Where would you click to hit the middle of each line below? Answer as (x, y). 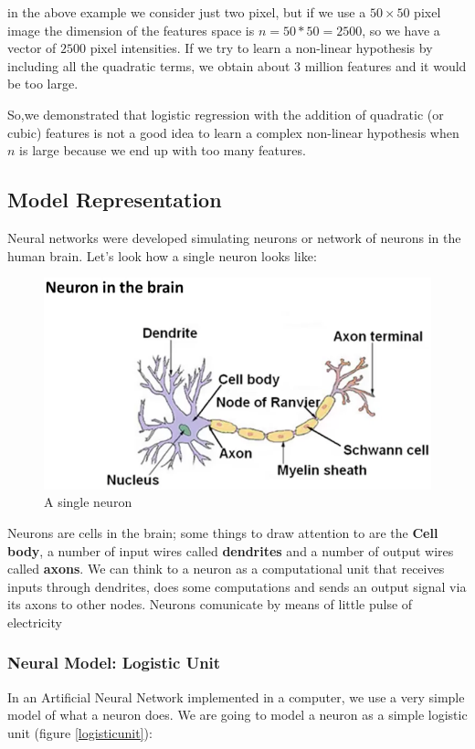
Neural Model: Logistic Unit (114, 663)
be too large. (43, 84)
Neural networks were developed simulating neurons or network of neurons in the (234, 237)
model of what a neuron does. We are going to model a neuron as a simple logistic (237, 715)
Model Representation (115, 200)
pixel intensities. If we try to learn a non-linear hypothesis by (261, 48)
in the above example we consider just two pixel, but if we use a (187, 12)
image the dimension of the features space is (131, 30)
